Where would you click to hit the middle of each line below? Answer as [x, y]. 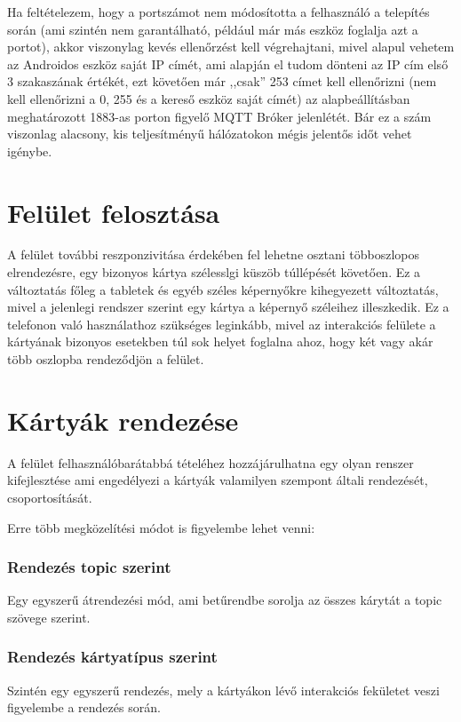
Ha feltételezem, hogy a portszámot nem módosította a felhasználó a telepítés [219, 12]
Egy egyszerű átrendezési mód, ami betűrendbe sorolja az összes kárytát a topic [225, 600]
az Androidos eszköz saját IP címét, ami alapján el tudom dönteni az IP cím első [228, 63]
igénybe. [30, 151]
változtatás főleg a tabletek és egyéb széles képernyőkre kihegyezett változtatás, [223, 289]
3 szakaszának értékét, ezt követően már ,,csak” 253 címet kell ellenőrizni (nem [222, 81]
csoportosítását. [50, 497]
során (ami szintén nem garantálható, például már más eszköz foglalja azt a [213, 29]
